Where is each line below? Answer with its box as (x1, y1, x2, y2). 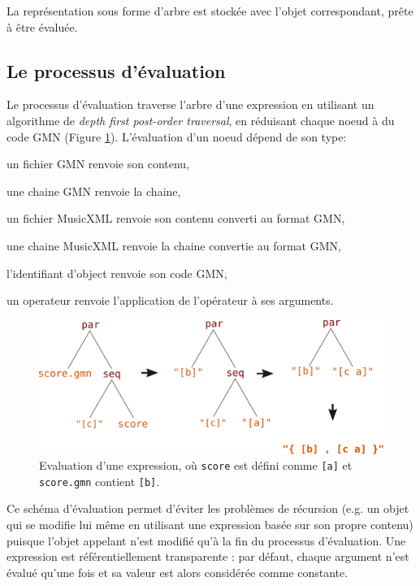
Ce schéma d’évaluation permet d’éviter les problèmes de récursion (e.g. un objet (6, 500, 409, 517)
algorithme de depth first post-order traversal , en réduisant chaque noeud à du (6, 111, 395, 128)
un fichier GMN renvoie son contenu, (6, 155, 190, 172)
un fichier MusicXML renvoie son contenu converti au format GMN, (6, 210, 345, 227)
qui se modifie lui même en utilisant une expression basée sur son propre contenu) (6, 516, 414, 533)
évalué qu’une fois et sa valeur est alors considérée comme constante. (6, 563, 349, 580)
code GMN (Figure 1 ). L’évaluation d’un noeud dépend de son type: (6, 128, 347, 145)
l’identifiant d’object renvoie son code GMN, (6, 264, 227, 281)
